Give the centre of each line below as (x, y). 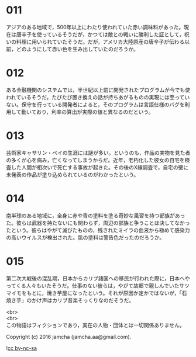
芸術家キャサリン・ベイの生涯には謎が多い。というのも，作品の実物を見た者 (98, 152)
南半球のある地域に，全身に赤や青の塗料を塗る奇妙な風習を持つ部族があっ (96, 215)
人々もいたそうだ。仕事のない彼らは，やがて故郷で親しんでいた (103, 285)
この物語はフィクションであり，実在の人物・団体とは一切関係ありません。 (96, 325)
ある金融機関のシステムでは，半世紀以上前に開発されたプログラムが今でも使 (98, 90)
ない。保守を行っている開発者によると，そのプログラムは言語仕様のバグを (95, 104)
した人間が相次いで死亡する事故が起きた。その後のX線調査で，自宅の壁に (100, 167)
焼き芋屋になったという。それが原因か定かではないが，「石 (117, 293)
